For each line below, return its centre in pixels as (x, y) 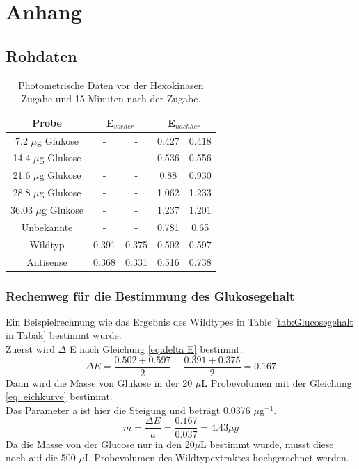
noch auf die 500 (41, 458)
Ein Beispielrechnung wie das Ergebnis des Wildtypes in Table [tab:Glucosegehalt (179, 321)
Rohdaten (41, 55)
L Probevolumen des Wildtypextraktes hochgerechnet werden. (217, 458)
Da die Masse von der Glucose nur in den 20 (100, 444)
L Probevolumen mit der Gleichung (277, 382)
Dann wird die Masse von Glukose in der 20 (99, 382)
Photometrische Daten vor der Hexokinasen (111, 85)
